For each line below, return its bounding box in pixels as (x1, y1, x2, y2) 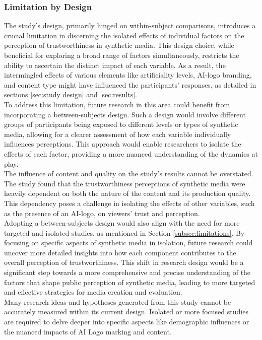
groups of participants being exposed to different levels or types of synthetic (4, 119, 238, 129)
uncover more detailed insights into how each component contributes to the (4, 247, 236, 257)
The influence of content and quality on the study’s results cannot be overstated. (4, 168, 253, 179)
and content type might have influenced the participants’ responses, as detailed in (4, 79, 256, 90)
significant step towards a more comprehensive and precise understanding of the (4, 267, 251, 278)
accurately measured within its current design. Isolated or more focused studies (4, 306, 248, 317)
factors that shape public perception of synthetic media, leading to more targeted (4, 277, 255, 287)
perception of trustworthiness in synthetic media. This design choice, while (4, 40, 234, 50)
